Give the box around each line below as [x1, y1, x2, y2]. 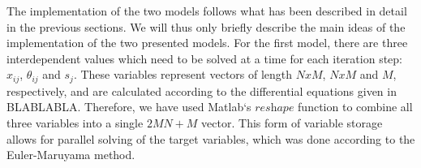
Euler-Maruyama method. [6, 146, 135, 163]
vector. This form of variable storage [201, 114, 383, 131]
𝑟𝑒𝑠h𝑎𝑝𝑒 [255, 102, 294, 114]
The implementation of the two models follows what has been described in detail [6, 2, 407, 19]
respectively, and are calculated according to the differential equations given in [6, 82, 397, 99]
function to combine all [298, 98, 413, 115]
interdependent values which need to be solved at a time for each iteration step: [6, 50, 402, 67]
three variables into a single [6, 114, 144, 131]
